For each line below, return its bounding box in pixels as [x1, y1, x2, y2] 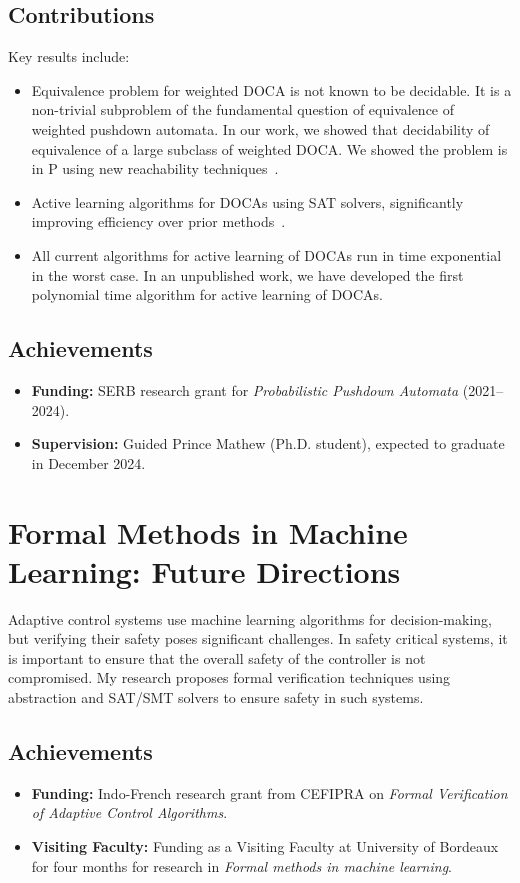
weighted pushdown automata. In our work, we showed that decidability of [31, 118, 490, 139]
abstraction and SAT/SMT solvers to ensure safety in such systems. [8, 687, 424, 707]
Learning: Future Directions [8, 550, 401, 591]
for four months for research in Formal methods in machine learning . [31, 855, 452, 876]
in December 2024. [31, 452, 146, 473]
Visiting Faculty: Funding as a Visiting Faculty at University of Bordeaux [31, 835, 499, 856]
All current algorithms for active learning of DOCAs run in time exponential [31, 244, 502, 265]
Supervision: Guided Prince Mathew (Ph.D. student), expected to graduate [31, 433, 505, 454]
